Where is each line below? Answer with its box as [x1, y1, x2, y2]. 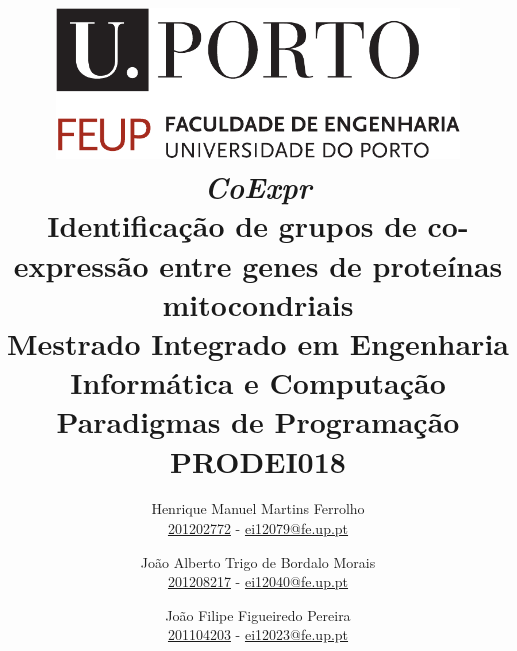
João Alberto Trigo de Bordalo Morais [140, 551, 376, 572]
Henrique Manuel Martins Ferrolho [151, 498, 365, 519]
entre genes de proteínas [159, 244, 503, 285]
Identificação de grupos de [47, 205, 417, 246]
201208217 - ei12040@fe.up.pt [167, 571, 349, 592]
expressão [13, 244, 149, 285]
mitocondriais [162, 283, 354, 324]
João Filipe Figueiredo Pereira [165, 604, 351, 625]
